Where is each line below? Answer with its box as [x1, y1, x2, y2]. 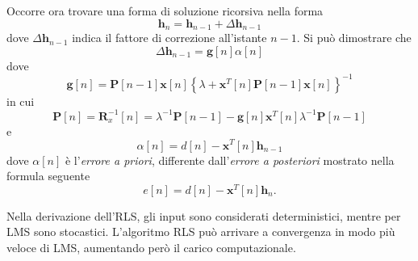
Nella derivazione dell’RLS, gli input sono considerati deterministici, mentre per [6, 207, 401, 224]
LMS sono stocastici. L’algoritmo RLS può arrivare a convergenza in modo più [6, 223, 395, 240]
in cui [6, 92, 35, 109]
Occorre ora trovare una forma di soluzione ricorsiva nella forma [6, 2, 324, 19]
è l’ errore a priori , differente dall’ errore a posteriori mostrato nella [65, 151, 395, 168]
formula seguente [6, 167, 90, 184]
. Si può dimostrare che [296, 29, 412, 46]
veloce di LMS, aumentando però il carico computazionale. [6, 238, 296, 255]
